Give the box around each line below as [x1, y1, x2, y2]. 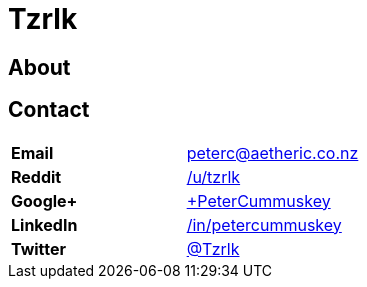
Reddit [11, 166, 62, 187]
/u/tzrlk [186, 166, 241, 187]
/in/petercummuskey [186, 214, 342, 235]
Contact [8, 97, 90, 123]
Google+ [11, 190, 78, 211]
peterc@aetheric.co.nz [186, 142, 359, 163]
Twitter [11, 238, 67, 259]
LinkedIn [11, 214, 78, 235]
